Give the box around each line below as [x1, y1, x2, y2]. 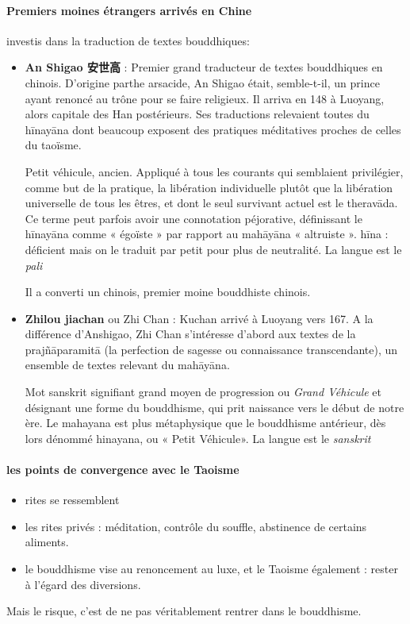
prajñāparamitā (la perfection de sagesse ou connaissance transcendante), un [25, 341, 398, 357]
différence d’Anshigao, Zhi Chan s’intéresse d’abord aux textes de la [25, 325, 356, 342]
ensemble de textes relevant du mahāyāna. [25, 356, 230, 373]
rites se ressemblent [25, 491, 120, 508]
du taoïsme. [25, 137, 82, 153]
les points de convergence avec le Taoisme [6, 461, 239, 478]
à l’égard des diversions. [25, 576, 141, 592]
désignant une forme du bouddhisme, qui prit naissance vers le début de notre [25, 399, 404, 415]
